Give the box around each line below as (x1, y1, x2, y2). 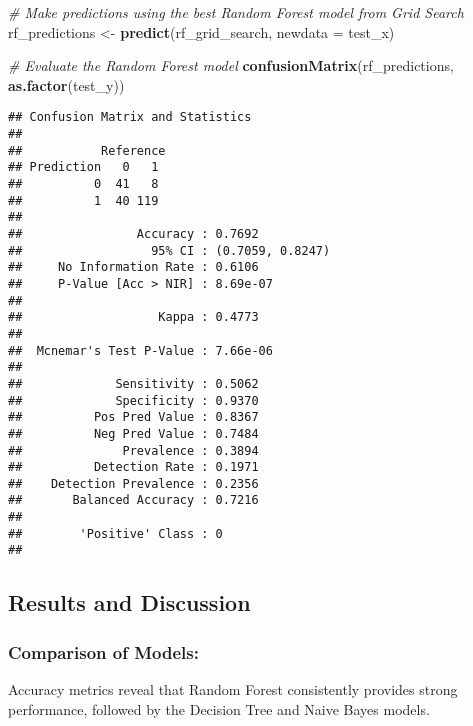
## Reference (8, 143, 166, 158)
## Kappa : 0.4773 (8, 310, 259, 325)
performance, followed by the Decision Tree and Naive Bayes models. (8, 698, 430, 719)
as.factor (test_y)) (8, 74, 125, 95)
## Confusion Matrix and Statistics (8, 110, 252, 125)
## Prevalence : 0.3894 (8, 443, 259, 458)
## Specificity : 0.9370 (8, 393, 259, 408)
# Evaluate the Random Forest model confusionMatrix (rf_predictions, (8, 55, 454, 76)
